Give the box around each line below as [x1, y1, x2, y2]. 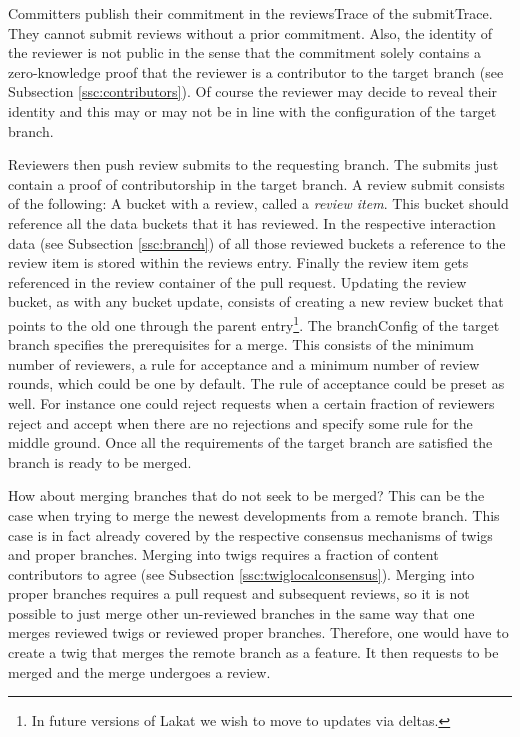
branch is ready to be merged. [8, 451, 192, 472]
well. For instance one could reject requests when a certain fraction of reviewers [8, 392, 495, 413]
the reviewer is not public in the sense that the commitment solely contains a [8, 42, 481, 63]
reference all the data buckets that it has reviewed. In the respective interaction [8, 212, 496, 233]
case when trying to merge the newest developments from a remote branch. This [8, 504, 500, 525]
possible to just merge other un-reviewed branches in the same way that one [8, 602, 475, 623]
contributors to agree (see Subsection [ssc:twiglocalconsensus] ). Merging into [8, 563, 475, 584]
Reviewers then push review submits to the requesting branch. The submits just [8, 154, 499, 175]
